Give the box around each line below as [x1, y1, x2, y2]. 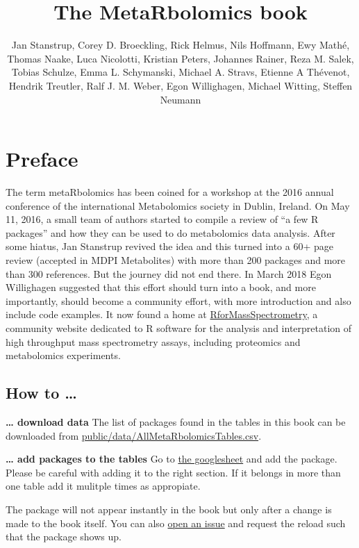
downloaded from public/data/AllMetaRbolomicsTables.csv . [6, 428, 262, 442]
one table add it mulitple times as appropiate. [6, 479, 201, 493]
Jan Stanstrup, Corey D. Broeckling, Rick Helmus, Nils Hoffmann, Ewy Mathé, [11, 38, 350, 52]
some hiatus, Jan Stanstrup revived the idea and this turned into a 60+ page [6, 239, 333, 254]
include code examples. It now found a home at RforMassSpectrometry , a [6, 307, 318, 322]
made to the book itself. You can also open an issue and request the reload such [6, 515, 346, 530]
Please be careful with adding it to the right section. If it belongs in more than [6, 465, 341, 479]
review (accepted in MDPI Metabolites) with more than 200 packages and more [6, 253, 346, 267]
